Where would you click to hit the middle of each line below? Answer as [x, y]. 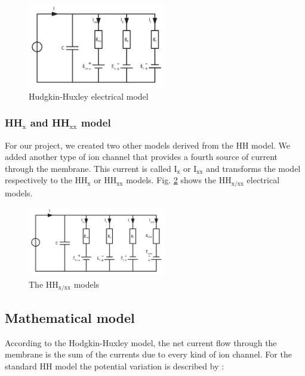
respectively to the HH [46, 180]
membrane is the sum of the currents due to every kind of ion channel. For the [148, 354]
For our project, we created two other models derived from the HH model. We [148, 145]
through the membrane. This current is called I [91, 168]
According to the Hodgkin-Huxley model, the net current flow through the [141, 342]
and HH [50, 123]
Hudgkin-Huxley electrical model [89, 96]
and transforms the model [253, 168]
